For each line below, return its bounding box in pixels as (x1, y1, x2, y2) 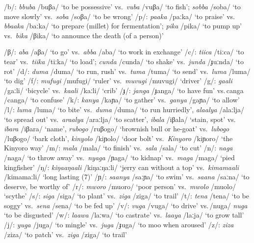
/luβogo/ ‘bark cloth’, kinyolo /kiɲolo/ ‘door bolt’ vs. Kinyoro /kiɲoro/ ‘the (4, 133, 233, 143)
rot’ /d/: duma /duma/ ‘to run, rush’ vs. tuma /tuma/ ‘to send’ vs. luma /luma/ (4, 66, 251, 76)
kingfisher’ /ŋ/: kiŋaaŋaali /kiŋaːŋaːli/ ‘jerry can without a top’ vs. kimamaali (4, 162, 239, 172)
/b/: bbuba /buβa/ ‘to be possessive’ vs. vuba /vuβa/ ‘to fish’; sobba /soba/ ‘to (4, 1, 241, 11)
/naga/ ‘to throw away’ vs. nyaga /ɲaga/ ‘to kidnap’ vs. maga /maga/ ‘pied (4, 152, 235, 162)
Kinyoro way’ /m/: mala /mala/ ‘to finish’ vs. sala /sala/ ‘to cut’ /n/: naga (4, 143, 233, 153)
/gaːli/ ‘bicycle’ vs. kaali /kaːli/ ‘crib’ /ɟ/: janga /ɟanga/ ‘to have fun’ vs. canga (4, 85, 244, 95)
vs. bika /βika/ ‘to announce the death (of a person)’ (4, 30, 164, 40)
